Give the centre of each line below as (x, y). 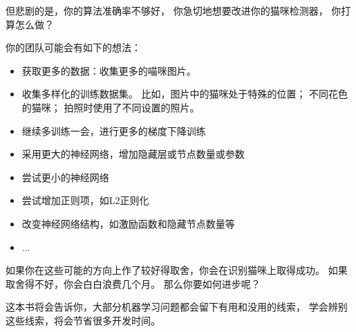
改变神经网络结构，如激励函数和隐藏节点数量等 (128, 223)
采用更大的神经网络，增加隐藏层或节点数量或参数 (133, 154)
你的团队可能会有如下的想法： (73, 47)
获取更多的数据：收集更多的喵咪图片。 (109, 70)
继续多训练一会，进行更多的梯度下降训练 (114, 130)
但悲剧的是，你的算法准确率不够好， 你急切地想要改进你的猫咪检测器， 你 (174, 10)
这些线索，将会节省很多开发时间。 (83, 320)
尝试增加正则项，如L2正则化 (85, 200)
